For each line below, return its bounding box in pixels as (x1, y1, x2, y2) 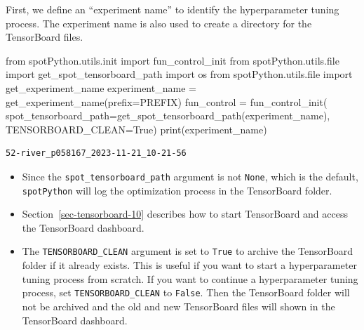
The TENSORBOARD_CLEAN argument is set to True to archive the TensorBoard (22, 244, 353, 258)
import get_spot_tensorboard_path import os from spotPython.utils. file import (6, 67, 353, 81)
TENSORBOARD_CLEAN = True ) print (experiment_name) (6, 121, 267, 136)
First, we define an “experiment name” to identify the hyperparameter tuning (6, 2, 339, 16)
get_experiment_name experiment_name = (6, 80, 196, 95)
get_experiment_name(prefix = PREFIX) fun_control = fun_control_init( (6, 94, 328, 109)
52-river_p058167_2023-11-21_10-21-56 (6, 148, 187, 159)
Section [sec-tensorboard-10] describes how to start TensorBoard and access (22, 206, 348, 221)
